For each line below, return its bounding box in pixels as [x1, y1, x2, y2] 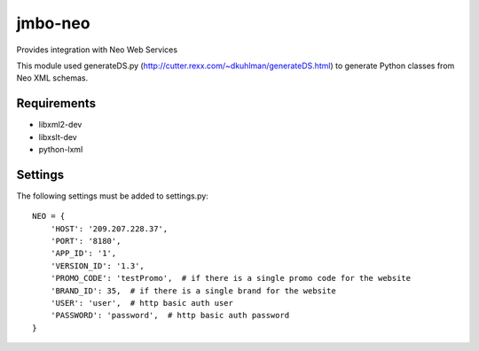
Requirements [16, 96, 97, 111]
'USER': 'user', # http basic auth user [50, 298, 234, 308]
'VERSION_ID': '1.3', [50, 261, 145, 270]
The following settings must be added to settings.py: [16, 191, 208, 201]
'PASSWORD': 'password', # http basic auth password [50, 310, 290, 321]
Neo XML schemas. [16, 73, 89, 83]
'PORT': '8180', [50, 236, 122, 246]
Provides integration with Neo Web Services [16, 44, 177, 55]
